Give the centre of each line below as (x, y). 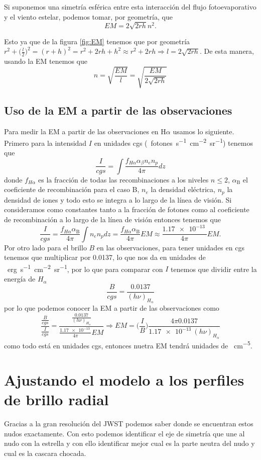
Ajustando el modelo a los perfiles (124, 380)
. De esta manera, (227, 51)
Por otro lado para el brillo (45, 247)
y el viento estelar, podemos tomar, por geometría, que (88, 16)
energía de (20, 279)
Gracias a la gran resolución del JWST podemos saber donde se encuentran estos (129, 424)
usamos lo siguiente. (204, 131)
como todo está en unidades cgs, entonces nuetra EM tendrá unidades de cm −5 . (128, 344)
